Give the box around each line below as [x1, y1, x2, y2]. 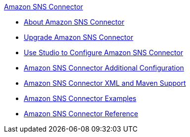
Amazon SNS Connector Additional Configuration [24, 64, 184, 72]
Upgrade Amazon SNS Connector [24, 33, 134, 41]
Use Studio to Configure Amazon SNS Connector [24, 48, 184, 57]
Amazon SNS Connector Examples [24, 94, 137, 103]
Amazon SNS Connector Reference [24, 109, 139, 118]
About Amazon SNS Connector [24, 18, 125, 26]
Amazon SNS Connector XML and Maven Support [24, 79, 186, 87]
